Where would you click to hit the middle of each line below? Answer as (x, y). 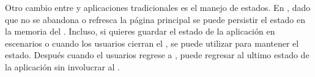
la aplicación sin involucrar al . (63, 66)
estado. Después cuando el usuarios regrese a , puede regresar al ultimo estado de (157, 55)
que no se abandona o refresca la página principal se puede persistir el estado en (155, 19)
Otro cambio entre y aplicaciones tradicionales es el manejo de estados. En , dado (158, 7)
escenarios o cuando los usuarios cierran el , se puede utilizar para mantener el (152, 43)
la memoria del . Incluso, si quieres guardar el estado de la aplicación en (140, 31)
